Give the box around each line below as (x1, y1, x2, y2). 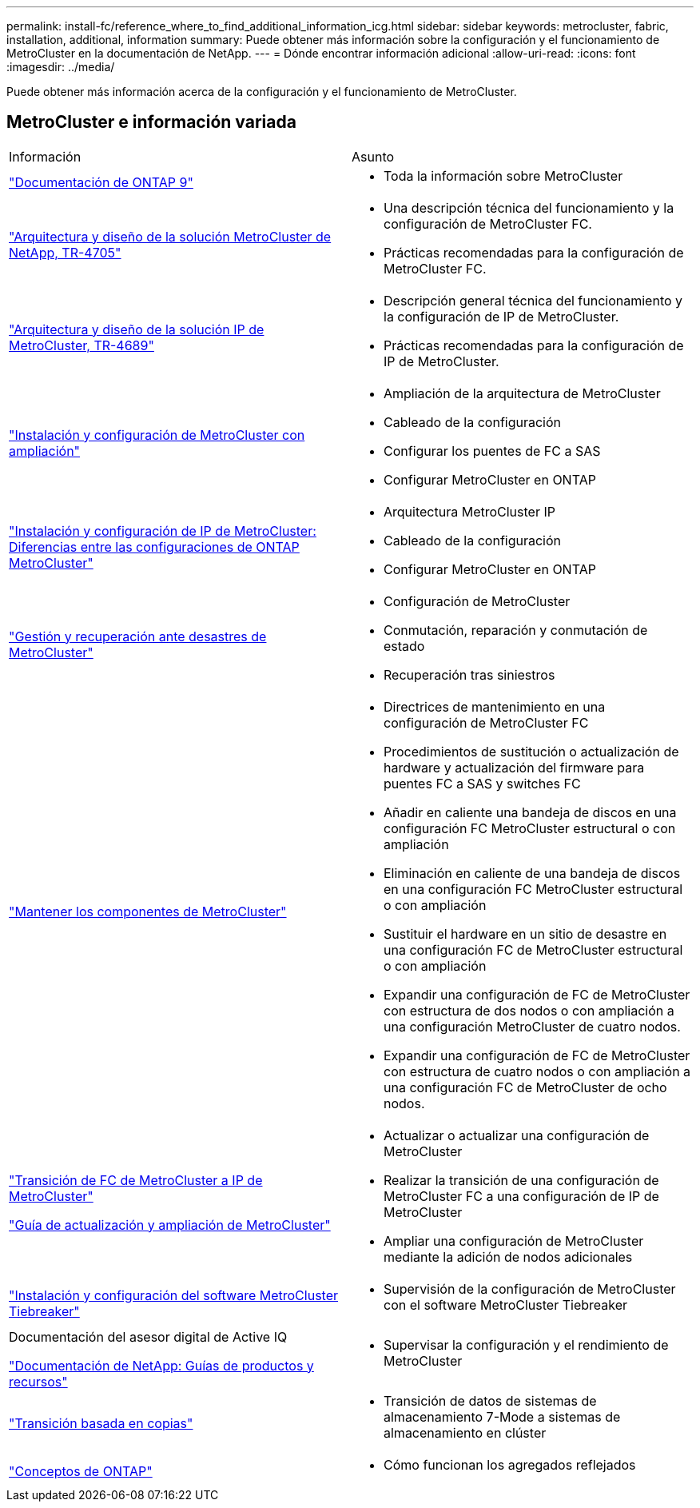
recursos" (9, 1373, 68, 1390)
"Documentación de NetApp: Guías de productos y (9, 1357, 314, 1374)
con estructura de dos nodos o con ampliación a (384, 1002, 674, 1019)
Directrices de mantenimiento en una (384, 698, 606, 715)
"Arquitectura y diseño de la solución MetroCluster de (9, 228, 332, 245)
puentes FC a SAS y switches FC (384, 775, 581, 792)
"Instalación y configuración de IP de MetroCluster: (9, 522, 316, 539)
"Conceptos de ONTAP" (9, 1462, 153, 1479)
